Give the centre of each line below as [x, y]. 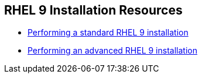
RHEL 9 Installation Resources [93, 10]
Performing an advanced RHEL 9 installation [112, 51]
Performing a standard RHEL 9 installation [108, 33]
